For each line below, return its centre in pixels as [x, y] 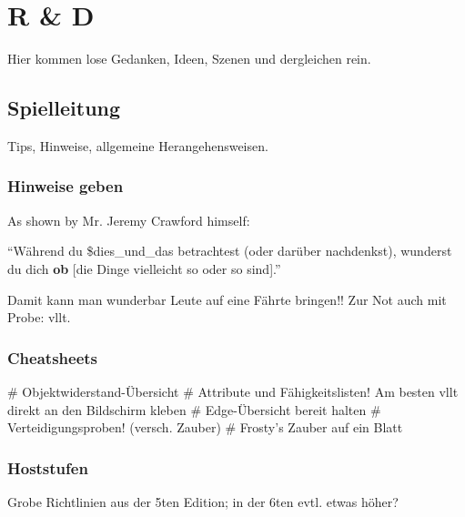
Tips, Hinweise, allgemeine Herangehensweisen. [138, 145]
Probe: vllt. [39, 317]
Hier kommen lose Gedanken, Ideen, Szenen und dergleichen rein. [189, 59]
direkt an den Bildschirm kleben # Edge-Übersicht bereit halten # [194, 409]
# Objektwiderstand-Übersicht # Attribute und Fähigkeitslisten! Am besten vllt [233, 391]
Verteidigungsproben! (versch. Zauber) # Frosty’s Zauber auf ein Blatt [205, 427]
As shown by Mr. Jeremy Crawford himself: [129, 220]
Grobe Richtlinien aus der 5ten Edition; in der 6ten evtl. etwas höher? [203, 501]
